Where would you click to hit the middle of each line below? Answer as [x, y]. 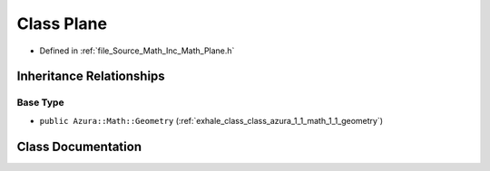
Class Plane [62, 24]
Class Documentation [79, 146]
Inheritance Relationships [91, 76]
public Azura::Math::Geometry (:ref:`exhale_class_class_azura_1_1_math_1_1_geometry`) [211, 120]
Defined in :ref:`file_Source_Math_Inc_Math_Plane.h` [137, 51]
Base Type [40, 102]
